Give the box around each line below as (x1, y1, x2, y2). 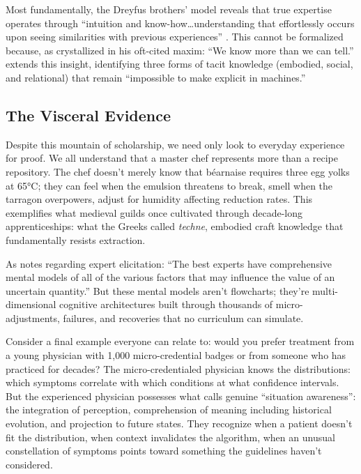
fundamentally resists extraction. (6, 232, 146, 247)
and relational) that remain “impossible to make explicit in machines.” (6, 70, 306, 84)
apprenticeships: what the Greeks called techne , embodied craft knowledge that (6, 219, 344, 234)
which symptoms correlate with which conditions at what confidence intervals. (6, 375, 339, 390)
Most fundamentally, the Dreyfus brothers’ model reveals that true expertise (6, 2, 332, 16)
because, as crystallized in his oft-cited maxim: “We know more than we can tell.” (6, 43, 354, 57)
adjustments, (6, 310, 60, 325)
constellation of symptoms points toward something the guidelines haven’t (6, 443, 322, 458)
